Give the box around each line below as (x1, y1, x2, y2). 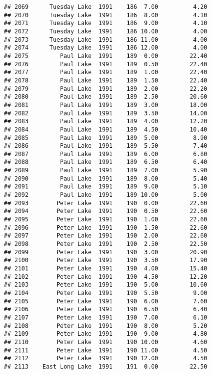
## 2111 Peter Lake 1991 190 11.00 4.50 (4, 347, 208, 354)
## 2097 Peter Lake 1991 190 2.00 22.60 (4, 232, 208, 240)
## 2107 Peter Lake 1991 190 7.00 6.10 (4, 314, 208, 321)
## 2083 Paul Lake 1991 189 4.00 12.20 (4, 118, 208, 125)
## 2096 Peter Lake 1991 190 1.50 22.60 (4, 224, 208, 231)
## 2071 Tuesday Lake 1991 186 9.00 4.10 (4, 20, 208, 27)
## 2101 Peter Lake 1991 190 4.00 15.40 (4, 265, 208, 272)
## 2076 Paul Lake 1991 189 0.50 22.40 (4, 60, 208, 68)
